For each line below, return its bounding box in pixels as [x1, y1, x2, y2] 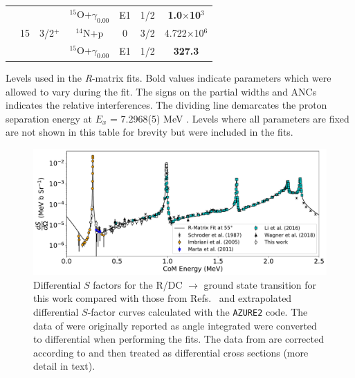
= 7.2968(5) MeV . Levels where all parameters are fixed [110, 111, 349, 125]
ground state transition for [203, 277, 317, 291]
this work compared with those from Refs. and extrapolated [33, 291, 292, 305]
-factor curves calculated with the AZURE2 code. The [87, 304, 308, 318]
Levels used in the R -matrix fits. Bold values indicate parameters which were [6, 70, 331, 84]
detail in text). [33, 359, 95, 373]
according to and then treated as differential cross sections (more [33, 345, 309, 359]
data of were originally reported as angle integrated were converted [33, 318, 317, 332]
